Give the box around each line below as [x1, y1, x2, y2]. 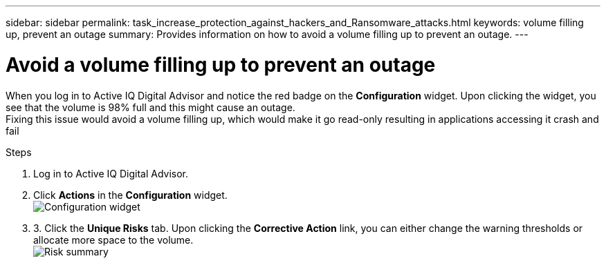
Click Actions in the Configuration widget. [33, 188, 228, 201]
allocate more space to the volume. [33, 233, 194, 246]
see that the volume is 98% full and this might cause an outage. [6, 101, 295, 113]
